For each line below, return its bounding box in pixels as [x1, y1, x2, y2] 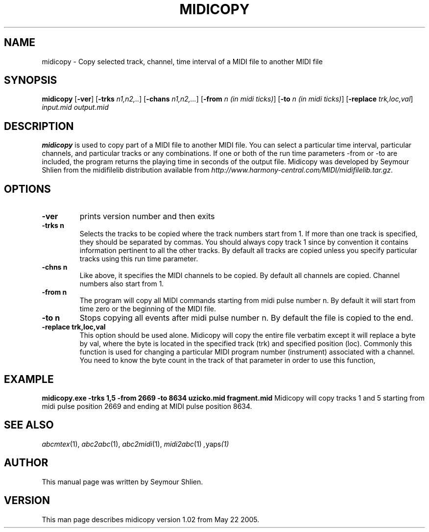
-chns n [42, 263, 68, 272]
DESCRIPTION [4, 120, 74, 132]
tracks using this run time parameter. [79, 254, 198, 263]
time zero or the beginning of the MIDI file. [79, 304, 216, 313]
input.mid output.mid [42, 103, 109, 112]
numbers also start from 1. [79, 279, 164, 288]
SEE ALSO [4, 419, 54, 431]
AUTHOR [4, 456, 48, 469]
